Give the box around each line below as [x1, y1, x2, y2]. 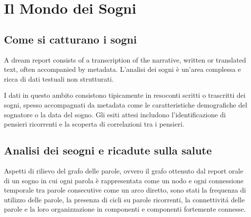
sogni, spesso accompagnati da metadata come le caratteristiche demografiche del [4, 99, 248, 109]
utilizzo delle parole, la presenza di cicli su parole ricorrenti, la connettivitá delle [4, 194, 245, 204]
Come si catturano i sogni [4, 31, 137, 46]
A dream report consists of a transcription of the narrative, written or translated [4, 54, 246, 65]
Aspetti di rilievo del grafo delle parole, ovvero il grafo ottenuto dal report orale [4, 165, 243, 175]
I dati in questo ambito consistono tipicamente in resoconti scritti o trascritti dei [4, 90, 246, 100]
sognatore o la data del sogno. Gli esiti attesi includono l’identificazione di [4, 109, 226, 119]
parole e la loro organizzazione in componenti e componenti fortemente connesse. [4, 204, 246, 214]
